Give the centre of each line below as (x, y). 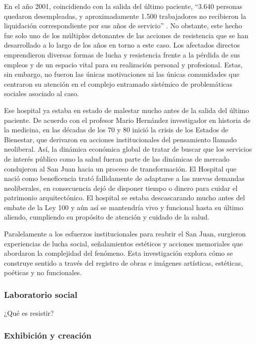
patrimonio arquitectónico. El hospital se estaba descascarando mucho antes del (125, 198)
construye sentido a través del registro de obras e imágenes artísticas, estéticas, (124, 262)
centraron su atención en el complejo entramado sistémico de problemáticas (118, 84)
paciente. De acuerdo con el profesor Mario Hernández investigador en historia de (127, 120)
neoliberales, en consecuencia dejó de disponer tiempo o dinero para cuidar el (121, 188)
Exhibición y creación (48, 335)
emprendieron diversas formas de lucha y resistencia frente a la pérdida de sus (122, 54)
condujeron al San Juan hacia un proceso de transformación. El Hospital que (120, 168)
